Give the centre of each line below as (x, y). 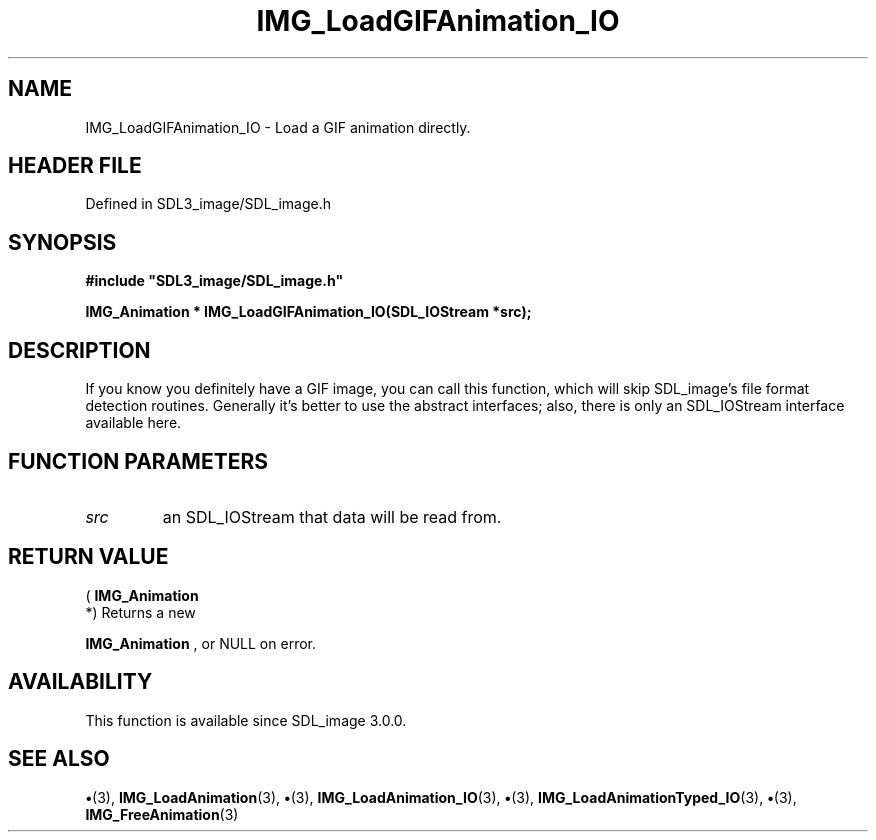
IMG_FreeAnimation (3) (162, 814)
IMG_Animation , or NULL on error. (200, 643)
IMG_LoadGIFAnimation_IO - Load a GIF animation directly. (278, 127)
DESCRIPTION (79, 350)
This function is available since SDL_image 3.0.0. (246, 720)
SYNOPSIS (62, 242)
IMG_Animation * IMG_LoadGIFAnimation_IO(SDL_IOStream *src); (308, 312)
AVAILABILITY (80, 682)
